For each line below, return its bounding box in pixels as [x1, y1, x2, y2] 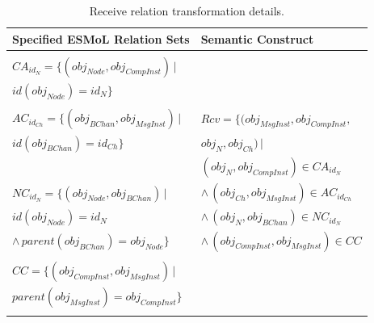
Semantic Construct [200, 30, 314, 47]
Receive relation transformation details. [89, 2, 284, 19]
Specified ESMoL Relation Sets [12, 30, 190, 47]
